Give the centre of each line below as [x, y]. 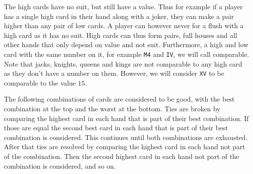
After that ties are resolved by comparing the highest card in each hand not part [125, 147]
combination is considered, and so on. [60, 165]
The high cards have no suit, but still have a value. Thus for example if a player [123, 6]
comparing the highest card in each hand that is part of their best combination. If [126, 118]
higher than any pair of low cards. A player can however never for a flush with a [124, 26]
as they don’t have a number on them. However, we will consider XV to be [114, 73]
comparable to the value [40, 82]
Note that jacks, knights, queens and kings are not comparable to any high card [123, 63]
